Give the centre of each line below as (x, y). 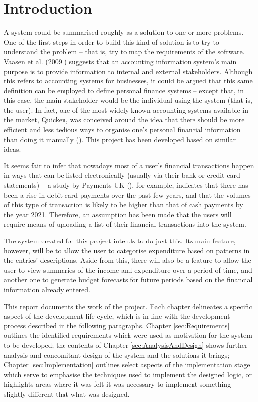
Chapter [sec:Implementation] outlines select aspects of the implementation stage (127, 364)
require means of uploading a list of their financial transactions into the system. (125, 224)
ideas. (13, 149)
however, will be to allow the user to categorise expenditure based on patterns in (127, 250)
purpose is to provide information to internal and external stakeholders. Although (128, 71)
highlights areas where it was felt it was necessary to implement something (118, 384)
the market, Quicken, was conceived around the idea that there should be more (124, 120)
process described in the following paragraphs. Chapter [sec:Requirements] (117, 325)
